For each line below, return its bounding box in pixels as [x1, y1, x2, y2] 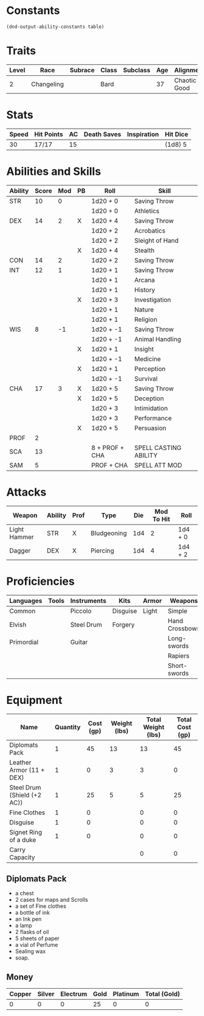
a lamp [15, 922, 32, 929]
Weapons [169, 596, 199, 605]
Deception [134, 394, 164, 403]
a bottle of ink [15, 909, 50, 916]
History [134, 285, 155, 294]
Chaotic [174, 76, 197, 84]
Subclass [123, 66, 151, 74]
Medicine [134, 355, 161, 363]
